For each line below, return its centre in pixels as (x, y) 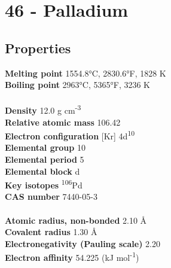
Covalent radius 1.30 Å (51, 232)
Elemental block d (42, 171)
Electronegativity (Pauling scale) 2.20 (83, 243)
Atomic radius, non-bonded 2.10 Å (76, 220)
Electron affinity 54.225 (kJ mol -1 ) (72, 257)
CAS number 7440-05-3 (51, 197)
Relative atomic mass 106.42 (63, 122)
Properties (38, 48)
